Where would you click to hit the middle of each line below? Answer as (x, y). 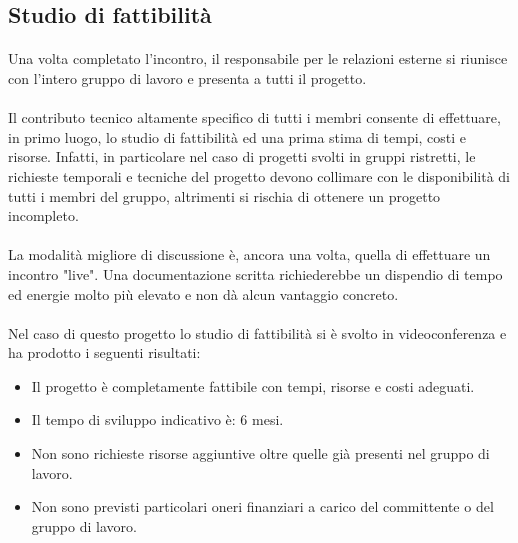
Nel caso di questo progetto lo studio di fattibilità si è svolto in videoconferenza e (257, 332)
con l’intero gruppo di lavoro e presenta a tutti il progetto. (187, 77)
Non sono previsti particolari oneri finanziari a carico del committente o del (262, 506)
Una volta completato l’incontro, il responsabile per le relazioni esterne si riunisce (258, 58)
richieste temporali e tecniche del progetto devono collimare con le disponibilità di (259, 175)
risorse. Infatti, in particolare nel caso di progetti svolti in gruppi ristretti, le (242, 156)
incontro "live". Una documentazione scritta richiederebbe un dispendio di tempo (255, 273)
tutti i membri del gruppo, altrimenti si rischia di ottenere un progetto (224, 195)
